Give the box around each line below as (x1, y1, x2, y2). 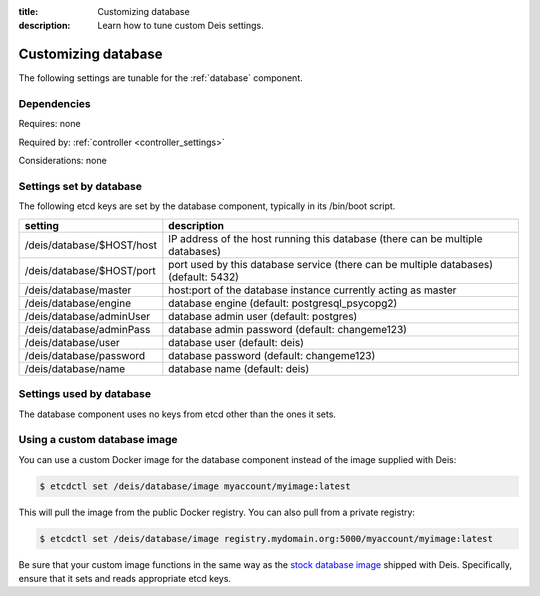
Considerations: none (18, 155, 107, 167)
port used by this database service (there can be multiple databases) (168, 257, 494, 271)
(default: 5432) (168, 270, 239, 284)
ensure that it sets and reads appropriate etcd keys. (18, 572, 232, 584)
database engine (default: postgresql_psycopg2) (168, 296, 398, 310)
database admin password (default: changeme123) (168, 322, 407, 336)
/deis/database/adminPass (24, 322, 151, 336)
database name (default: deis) (168, 361, 310, 375)
